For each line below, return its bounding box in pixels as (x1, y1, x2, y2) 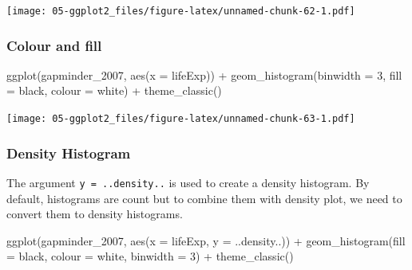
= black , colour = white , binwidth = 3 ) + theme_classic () (6, 248, 294, 264)
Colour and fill (6, 35, 102, 55)
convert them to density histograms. (6, 205, 183, 222)
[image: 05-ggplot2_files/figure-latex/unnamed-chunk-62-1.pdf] (6, 6, 355, 17)
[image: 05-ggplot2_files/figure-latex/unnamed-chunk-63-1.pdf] (6, 113, 355, 125)
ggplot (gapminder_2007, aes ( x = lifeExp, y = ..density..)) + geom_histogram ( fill (6, 232, 406, 248)
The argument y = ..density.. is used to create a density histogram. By (6, 174, 370, 190)
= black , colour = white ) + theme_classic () (6, 82, 222, 99)
